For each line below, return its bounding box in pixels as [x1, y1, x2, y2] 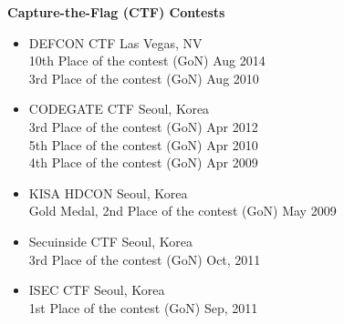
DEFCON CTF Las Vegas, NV [28, 33, 203, 52]
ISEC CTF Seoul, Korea [28, 280, 165, 299]
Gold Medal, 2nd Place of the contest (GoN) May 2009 [28, 201, 337, 220]
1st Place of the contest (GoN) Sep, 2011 [28, 298, 258, 317]
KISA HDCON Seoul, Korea [28, 183, 188, 202]
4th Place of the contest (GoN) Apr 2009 [28, 153, 258, 172]
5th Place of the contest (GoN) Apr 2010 [28, 135, 258, 154]
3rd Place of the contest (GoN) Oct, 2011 [28, 249, 261, 268]
